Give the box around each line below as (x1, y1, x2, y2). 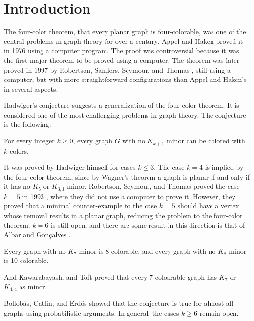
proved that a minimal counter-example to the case (4, 201, 157, 211)
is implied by (205, 162, 244, 172)
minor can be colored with (167, 136, 245, 146)
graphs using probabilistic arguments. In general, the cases (4, 307, 179, 318)
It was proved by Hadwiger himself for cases (4, 162, 136, 172)
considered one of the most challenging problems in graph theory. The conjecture (4, 109, 246, 120)
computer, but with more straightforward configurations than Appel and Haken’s (4, 74, 247, 84)
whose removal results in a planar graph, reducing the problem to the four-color (4, 210, 243, 220)
